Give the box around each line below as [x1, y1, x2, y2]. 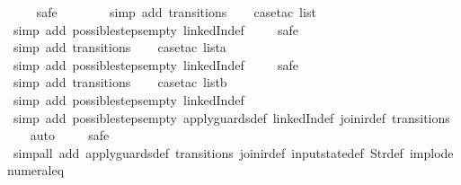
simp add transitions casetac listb [13, 73, 227, 92]
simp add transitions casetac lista [13, 38, 226, 57]
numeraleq [7, 161, 65, 180]
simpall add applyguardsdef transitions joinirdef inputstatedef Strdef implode [13, 143, 454, 162]
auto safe [30, 126, 110, 145]
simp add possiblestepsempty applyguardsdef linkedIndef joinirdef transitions [13, 108, 450, 127]
